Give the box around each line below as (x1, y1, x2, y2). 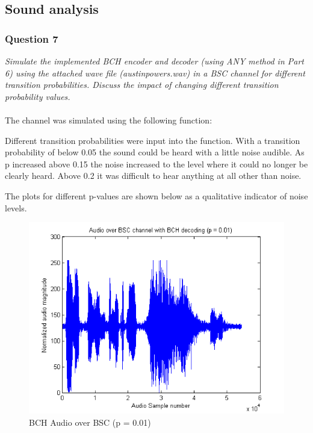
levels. (5, 201, 27, 214)
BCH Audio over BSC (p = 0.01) (29, 416, 151, 428)
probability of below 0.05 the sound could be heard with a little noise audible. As (5, 146, 305, 158)
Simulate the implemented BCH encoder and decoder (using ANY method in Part (5, 55, 304, 67)
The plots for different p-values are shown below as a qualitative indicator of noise (5, 189, 308, 202)
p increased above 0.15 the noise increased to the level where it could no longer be (5, 157, 308, 170)
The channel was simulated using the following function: (5, 113, 212, 126)
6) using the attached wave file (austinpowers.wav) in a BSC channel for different (5, 66, 305, 79)
